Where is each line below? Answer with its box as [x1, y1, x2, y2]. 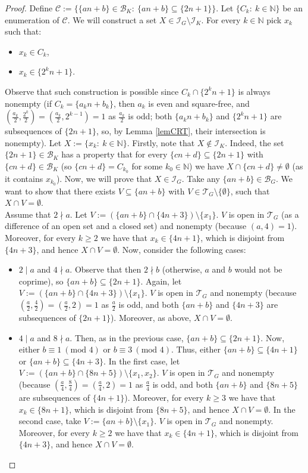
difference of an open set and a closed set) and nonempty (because [5, 220, 247, 232]
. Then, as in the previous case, [70, 331, 184, 344]
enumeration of [5, 13, 59, 26]
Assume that [5, 208, 51, 220]
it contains [5, 172, 43, 184]
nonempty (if [5, 97, 52, 109]
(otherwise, [162, 263, 202, 276]
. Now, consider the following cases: [117, 243, 246, 255]
